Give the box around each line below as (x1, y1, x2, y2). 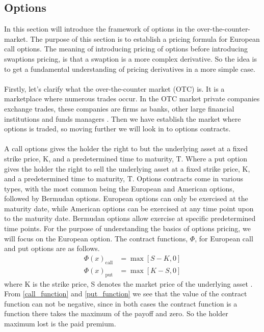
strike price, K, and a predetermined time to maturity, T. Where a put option (4, 153, 248, 163)
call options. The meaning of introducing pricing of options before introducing (4, 43, 248, 54)
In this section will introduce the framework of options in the (4, 23, 195, 34)
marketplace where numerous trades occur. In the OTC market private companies (4, 93, 260, 104)
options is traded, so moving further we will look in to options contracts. (4, 123, 231, 134)
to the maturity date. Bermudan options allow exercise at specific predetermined (4, 213, 256, 224)
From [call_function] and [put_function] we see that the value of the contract (4, 288, 247, 299)
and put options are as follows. (4, 243, 100, 254)
